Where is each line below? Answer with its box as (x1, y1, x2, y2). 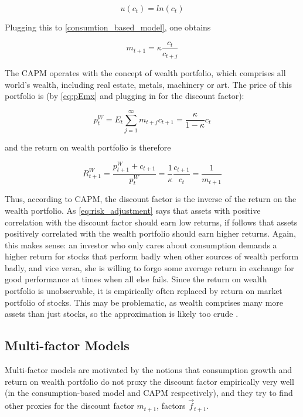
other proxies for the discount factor (5, 399, 134, 412)
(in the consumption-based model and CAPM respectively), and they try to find (5, 387, 293, 399)
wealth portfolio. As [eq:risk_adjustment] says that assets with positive (5, 204, 261, 216)
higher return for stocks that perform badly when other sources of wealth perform (5, 250, 299, 262)
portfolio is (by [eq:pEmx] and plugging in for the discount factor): (5, 90, 244, 102)
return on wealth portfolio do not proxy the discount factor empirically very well (5, 375, 294, 387)
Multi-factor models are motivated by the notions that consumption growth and (5, 364, 292, 376)
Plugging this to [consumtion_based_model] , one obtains (5, 21, 211, 33)
